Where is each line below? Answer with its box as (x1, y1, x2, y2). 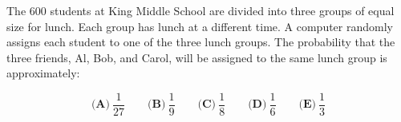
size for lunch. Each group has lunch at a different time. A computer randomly (6, 18, 393, 34)
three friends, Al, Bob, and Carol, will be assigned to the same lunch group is (6, 49, 387, 65)
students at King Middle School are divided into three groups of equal (50, 2, 395, 18)
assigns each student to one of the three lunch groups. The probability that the (6, 33, 395, 50)
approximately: (6, 65, 80, 81)
